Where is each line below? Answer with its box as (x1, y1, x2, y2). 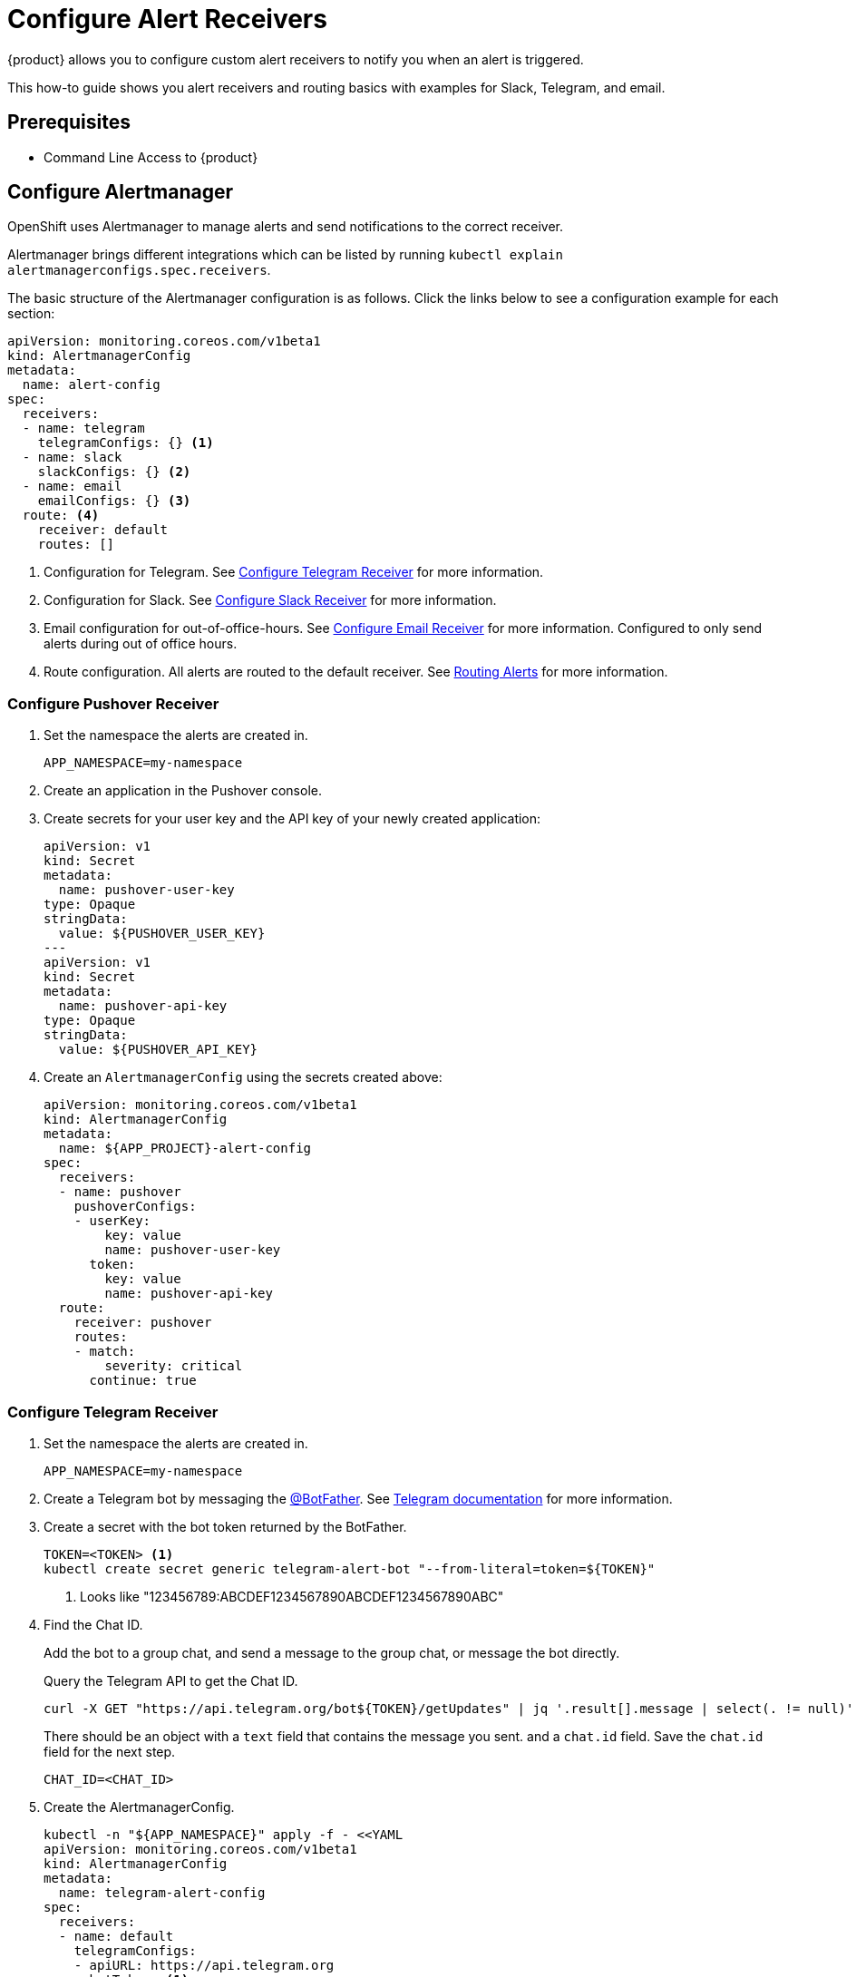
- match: (73, 1344, 136, 1359)
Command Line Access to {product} (44, 149, 258, 165)
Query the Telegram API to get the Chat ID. (44, 1672, 298, 1689)
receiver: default (37, 522, 169, 538)
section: (7, 306, 55, 322)
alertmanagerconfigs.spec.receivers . (7, 262, 271, 278)
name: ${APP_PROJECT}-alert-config (58, 1141, 312, 1156)
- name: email (22, 479, 122, 494)
